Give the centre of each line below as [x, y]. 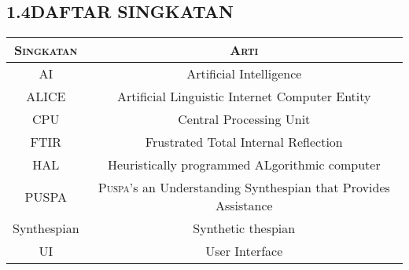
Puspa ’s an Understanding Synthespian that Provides [244, 188]
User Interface [244, 251]
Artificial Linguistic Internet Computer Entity [244, 97]
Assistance [244, 206]
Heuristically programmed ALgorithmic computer [244, 165]
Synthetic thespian [244, 228]
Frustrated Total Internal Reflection [244, 142]
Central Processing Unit [244, 119]
